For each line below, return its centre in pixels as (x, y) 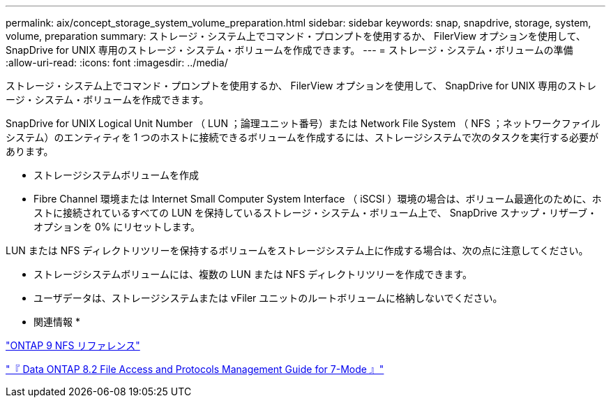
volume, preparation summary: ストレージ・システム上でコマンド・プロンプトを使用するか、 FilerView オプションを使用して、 (296, 36)
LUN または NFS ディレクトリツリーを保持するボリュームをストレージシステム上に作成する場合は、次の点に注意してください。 (297, 250)
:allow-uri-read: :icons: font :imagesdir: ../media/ (117, 63)
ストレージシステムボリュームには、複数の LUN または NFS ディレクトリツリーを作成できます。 (253, 274)
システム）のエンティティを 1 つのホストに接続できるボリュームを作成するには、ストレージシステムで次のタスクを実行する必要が (302, 137)
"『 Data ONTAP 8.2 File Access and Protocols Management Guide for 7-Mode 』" (195, 369)
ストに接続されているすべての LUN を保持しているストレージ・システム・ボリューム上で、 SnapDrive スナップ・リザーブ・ (316, 213)
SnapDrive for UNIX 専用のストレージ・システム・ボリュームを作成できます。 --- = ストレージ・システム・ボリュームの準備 (289, 50)
